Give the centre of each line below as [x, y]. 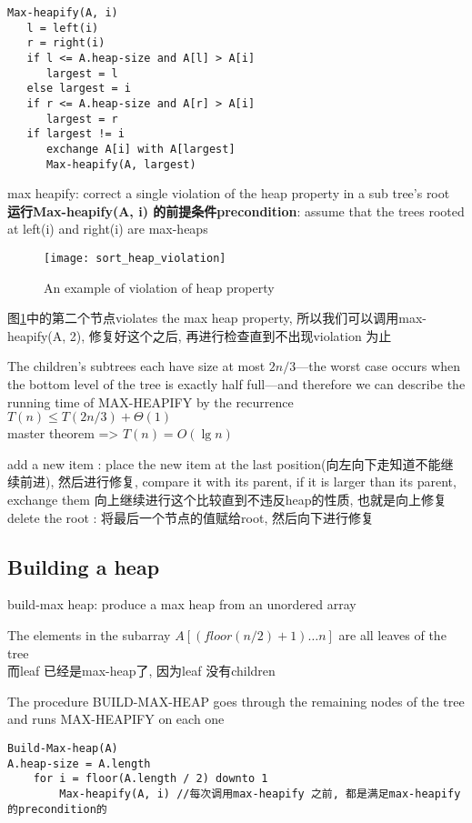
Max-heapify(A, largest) [121, 164]
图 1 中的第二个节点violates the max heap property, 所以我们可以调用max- [217, 318]
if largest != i [75, 134]
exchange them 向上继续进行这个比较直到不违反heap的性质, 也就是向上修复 [227, 499]
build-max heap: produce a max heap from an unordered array [182, 604]
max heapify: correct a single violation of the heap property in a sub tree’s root [229, 193]
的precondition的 [57, 809]
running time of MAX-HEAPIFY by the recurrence [151, 401]
